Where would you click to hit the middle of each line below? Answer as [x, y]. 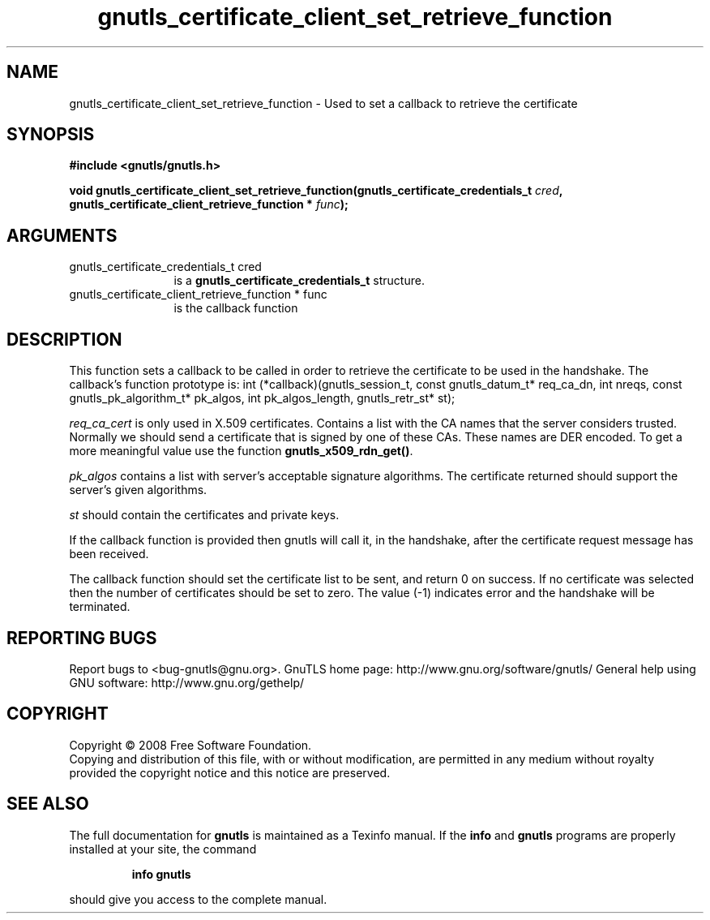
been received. [109, 554]
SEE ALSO [48, 804]
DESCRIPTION [64, 339]
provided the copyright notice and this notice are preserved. [230, 772]
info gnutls [161, 874]
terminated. [100, 607]
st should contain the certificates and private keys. [204, 515]
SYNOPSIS [51, 135]
